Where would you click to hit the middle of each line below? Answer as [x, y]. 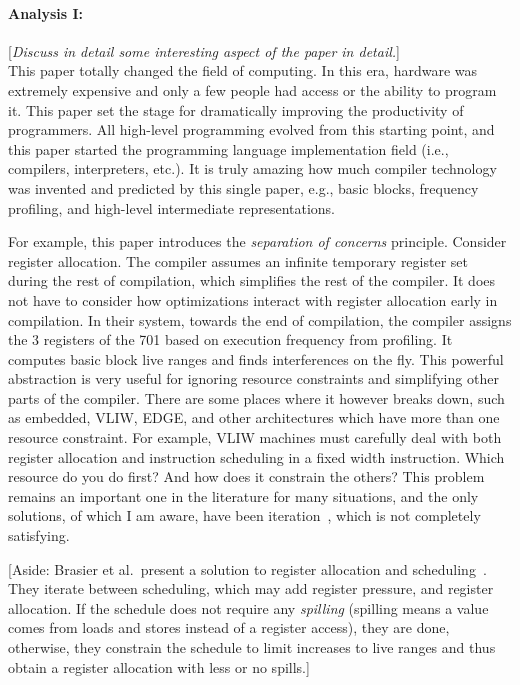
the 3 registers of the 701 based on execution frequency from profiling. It [230, 339]
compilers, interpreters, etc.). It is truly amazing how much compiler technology [252, 168]
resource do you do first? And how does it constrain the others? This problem [246, 476]
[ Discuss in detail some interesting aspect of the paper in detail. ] [204, 50]
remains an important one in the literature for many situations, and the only [243, 495]
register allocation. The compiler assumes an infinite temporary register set [238, 260]
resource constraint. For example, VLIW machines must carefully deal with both [255, 437]
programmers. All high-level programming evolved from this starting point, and [251, 129]
